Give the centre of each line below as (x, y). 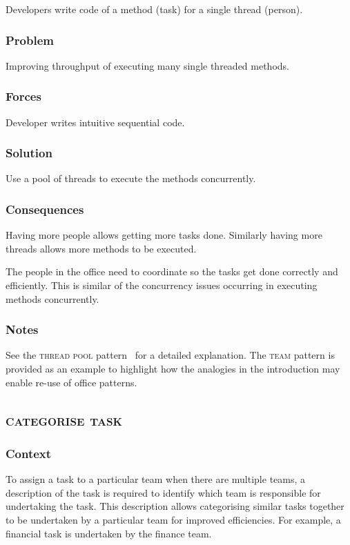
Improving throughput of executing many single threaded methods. (147, 65)
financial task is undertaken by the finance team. (109, 533)
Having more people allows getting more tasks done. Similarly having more (164, 235)
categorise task (64, 419)
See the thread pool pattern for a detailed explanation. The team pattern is (170, 355)
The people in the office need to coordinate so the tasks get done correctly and (172, 271)
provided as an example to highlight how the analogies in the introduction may (173, 369)
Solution (29, 153)
